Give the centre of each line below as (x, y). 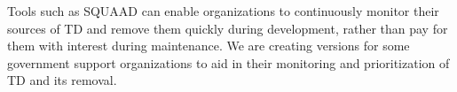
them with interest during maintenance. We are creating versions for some (209, 46)
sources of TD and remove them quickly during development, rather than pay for (228, 28)
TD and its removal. (62, 80)
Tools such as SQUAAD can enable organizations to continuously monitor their (223, 11)
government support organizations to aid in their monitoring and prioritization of (228, 62)
